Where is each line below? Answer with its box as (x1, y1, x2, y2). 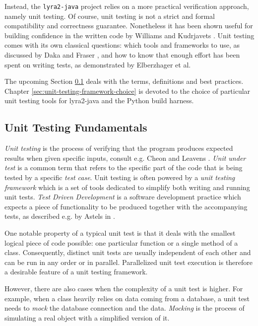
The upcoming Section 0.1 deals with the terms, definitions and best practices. (4, 76, 244, 86)
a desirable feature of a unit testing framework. (4, 266, 148, 277)
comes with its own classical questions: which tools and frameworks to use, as (4, 40, 240, 50)
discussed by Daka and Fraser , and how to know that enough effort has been (4, 50, 240, 60)
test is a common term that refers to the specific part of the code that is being (4, 162, 243, 173)
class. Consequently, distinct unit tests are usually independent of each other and (4, 247, 251, 258)
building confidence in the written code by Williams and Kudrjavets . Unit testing (4, 30, 255, 40)
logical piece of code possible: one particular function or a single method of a (4, 237, 238, 248)
